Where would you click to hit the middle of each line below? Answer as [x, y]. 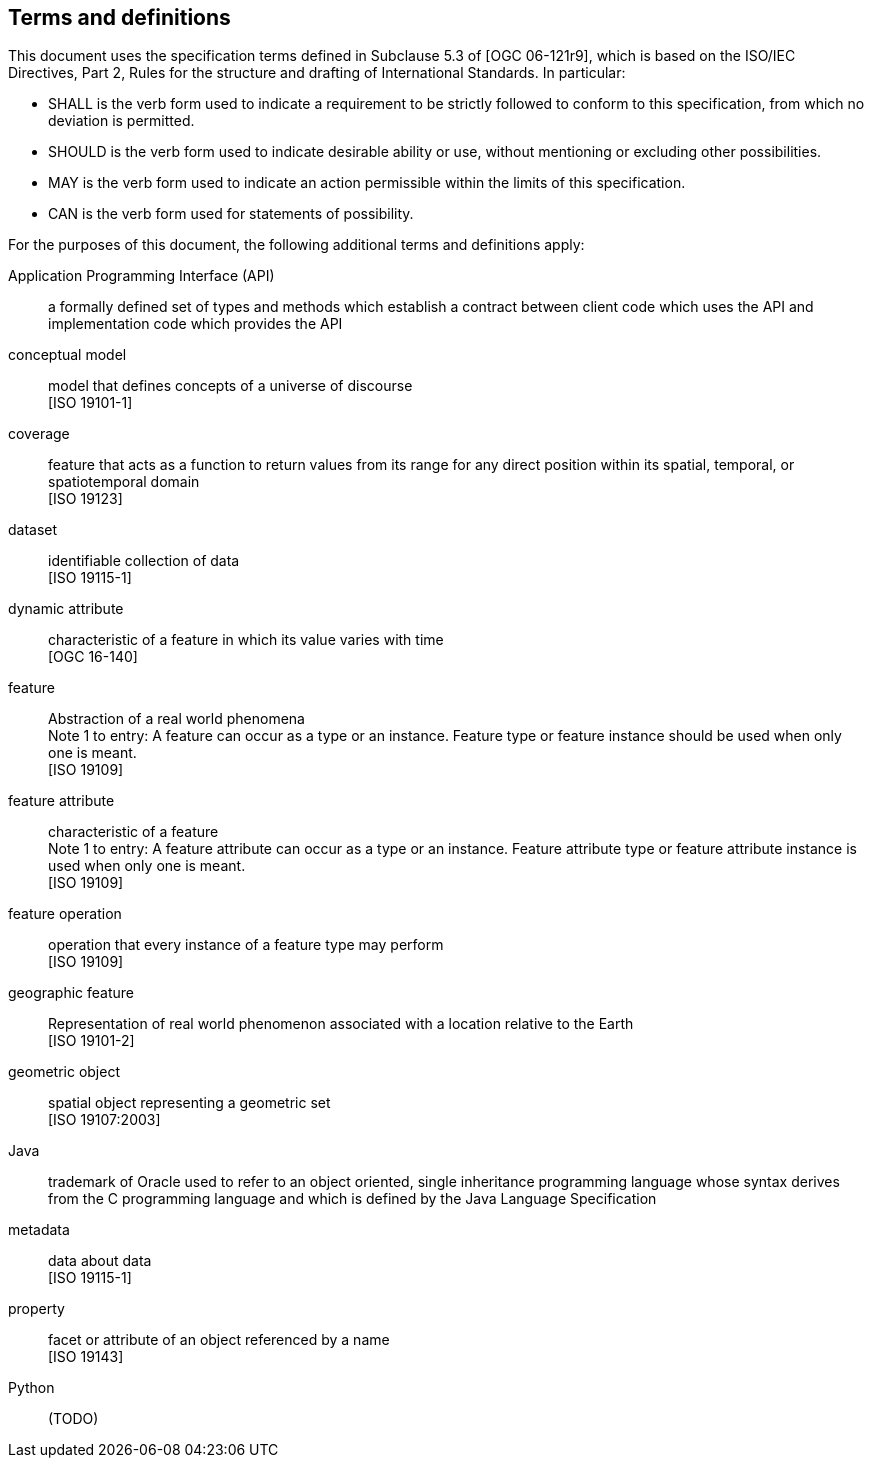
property [36, 1309]
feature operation [65, 914]
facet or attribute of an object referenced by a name [219, 1340]
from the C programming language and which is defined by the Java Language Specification [352, 1199]
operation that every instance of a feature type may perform [246, 945]
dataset [33, 530]
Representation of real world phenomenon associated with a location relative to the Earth [341, 1024]
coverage [39, 434]
